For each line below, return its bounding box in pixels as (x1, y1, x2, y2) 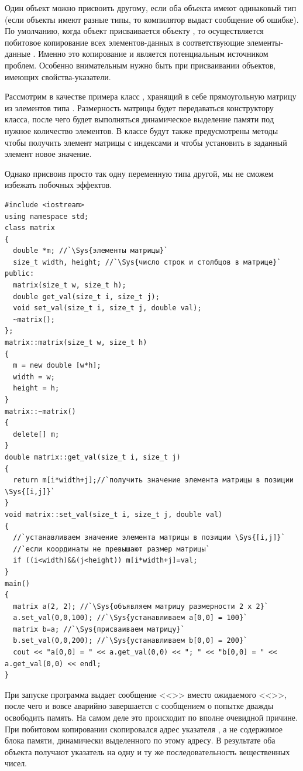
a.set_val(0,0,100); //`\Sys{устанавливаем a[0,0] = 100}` (13, 614, 248, 622)
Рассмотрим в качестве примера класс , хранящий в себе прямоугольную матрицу (5, 90, 297, 102)
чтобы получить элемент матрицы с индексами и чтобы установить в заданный (5, 136, 287, 148)
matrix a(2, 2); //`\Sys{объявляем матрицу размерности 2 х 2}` (13, 602, 269, 611)
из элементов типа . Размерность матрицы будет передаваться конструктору (5, 101, 274, 114)
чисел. (5, 757, 27, 769)
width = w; (13, 372, 55, 381)
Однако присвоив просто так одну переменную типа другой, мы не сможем (5, 167, 274, 179)
